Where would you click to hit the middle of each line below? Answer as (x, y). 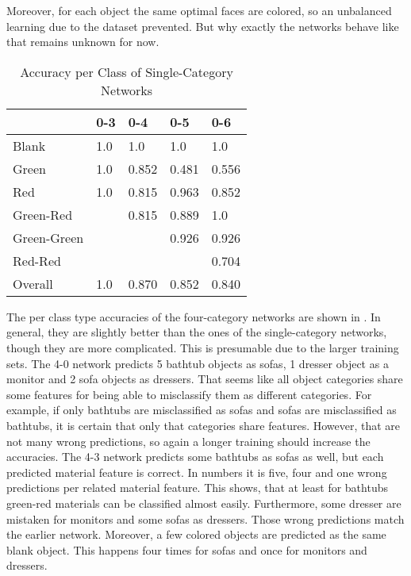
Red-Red (37, 260)
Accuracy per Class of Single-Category (127, 71)
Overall (33, 283)
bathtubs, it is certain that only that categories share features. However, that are (204, 425)
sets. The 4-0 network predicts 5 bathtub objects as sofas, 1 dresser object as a (198, 363)
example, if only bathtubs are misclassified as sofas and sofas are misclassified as (202, 410)
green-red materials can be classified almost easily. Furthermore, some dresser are (204, 503)
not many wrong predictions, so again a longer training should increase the (188, 441)
